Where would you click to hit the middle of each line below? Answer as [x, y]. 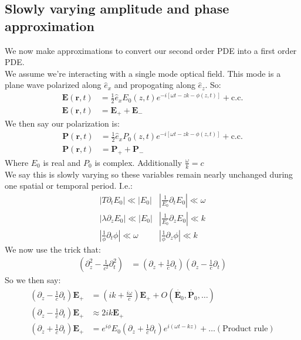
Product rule [245, 329]
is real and [62, 162]
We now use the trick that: [53, 249]
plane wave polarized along [53, 85]
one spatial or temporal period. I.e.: [69, 186]
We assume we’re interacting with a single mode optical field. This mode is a [143, 73]
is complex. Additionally [138, 162]
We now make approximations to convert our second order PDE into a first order [151, 50]
